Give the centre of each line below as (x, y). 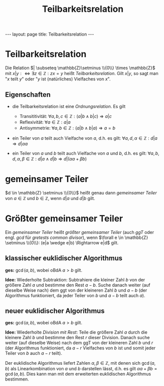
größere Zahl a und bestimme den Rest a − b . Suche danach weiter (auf (78, 285)
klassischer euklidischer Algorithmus (64, 258)
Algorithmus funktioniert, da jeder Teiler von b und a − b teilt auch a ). (75, 295)
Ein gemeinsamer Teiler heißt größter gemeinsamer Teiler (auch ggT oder (80, 232)
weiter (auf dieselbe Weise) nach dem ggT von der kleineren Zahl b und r (79, 343)
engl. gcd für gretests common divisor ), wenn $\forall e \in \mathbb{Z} (77, 237)
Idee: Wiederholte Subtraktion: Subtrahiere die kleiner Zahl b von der (75, 279)
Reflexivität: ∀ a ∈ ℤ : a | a (45, 122)
